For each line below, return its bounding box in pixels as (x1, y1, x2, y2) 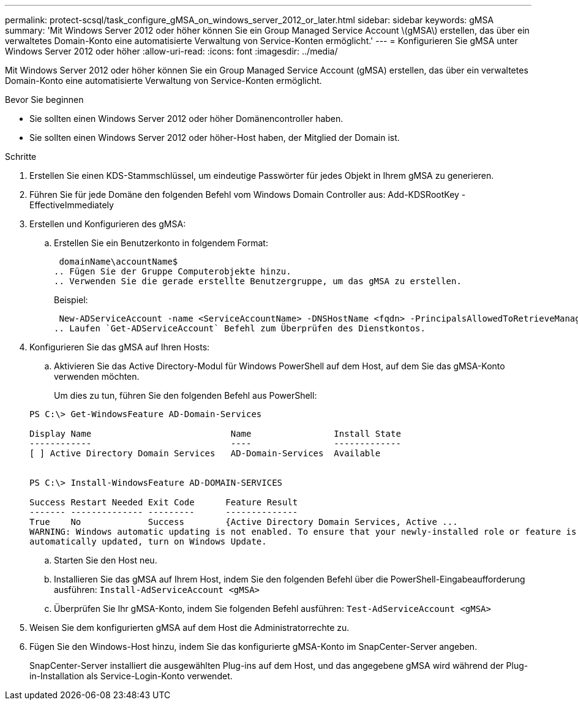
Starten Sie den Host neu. (54, 555, 157, 565)
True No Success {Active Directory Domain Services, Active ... (29, 517, 458, 527)
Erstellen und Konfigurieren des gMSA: (29, 219, 186, 229)
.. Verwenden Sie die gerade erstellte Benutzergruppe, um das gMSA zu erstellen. (54, 276, 462, 286)
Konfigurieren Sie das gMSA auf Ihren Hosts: (29, 342, 210, 352)
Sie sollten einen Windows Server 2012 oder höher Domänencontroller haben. (29, 113, 343, 124)
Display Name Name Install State (29, 429, 401, 439)
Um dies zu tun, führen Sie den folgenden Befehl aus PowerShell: (54, 390, 317, 401)
